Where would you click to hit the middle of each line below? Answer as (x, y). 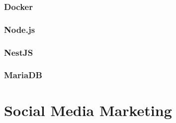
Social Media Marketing (88, 110)
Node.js (20, 29)
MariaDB (23, 75)
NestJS (19, 52)
